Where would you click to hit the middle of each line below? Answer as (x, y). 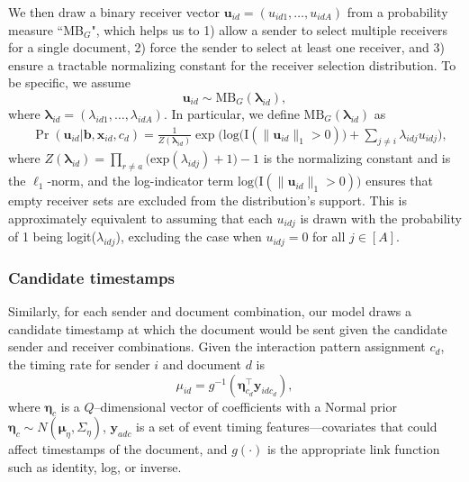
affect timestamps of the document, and (118, 449)
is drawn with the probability (381, 218)
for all (329, 236)
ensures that (400, 181)
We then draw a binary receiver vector (114, 12)
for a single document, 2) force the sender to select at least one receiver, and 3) (226, 47)
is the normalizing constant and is (357, 158)
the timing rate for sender (79, 364)
